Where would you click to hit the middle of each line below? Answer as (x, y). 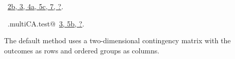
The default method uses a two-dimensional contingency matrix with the (118, 40)
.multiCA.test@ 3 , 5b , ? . (46, 23)
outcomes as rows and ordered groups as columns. (82, 50)
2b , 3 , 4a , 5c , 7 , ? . (36, 6)
